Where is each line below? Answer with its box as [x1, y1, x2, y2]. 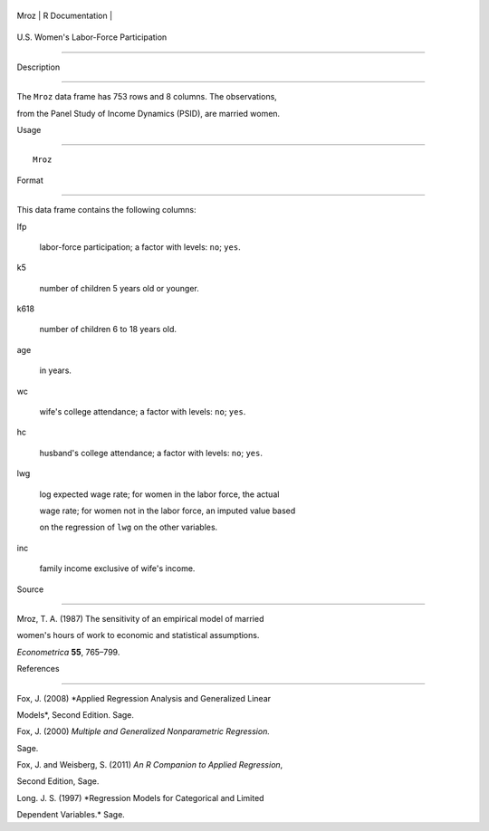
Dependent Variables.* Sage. [16, 809, 126, 820]
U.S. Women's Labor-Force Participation [16, 32, 168, 43]
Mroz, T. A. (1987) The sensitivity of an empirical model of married [16, 613, 264, 624]
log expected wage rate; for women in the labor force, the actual [39, 489, 280, 500]
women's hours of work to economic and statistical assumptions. [16, 630, 260, 641]
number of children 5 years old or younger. [39, 282, 199, 293]
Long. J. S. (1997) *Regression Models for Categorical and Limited [16, 792, 264, 803]
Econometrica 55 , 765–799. [16, 646, 120, 657]
